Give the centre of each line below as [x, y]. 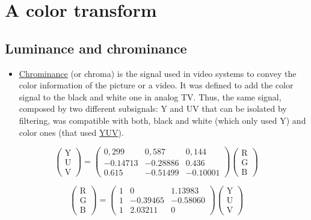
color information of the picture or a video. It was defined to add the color [156, 85]
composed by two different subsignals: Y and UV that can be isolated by [153, 108]
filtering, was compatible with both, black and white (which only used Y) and [162, 120]
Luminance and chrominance [96, 48]
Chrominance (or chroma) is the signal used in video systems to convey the [158, 73]
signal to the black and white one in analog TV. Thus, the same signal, [150, 96]
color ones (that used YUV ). [71, 132]
